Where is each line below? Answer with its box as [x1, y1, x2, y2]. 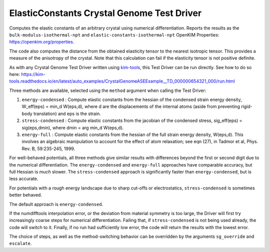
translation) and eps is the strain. [33, 110, 101, 116]
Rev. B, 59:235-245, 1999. [21, 145, 75, 151]
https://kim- [20, 71, 45, 77]
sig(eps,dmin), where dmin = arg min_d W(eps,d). [21, 124, 124, 130]
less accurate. [9, 175, 38, 182]
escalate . [9, 240, 32, 246]
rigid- [240, 103, 252, 109]
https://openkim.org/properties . [9, 39, 74, 45]
